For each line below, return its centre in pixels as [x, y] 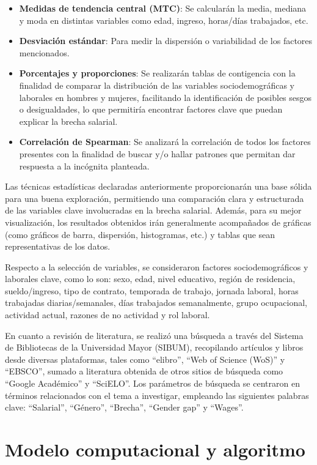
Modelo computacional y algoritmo [155, 449]
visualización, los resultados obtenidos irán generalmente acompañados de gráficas [158, 222]
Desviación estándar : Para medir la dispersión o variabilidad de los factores [166, 41]
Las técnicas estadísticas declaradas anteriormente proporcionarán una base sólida [158, 186]
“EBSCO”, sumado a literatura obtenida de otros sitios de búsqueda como [144, 371]
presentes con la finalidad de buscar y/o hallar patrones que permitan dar [157, 153]
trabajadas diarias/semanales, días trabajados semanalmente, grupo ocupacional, [156, 303]
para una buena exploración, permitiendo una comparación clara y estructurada [155, 198]
